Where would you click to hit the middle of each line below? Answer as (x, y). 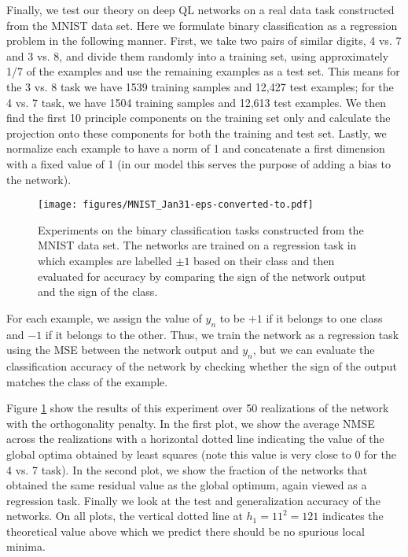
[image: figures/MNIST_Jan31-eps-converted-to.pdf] (176, 205)
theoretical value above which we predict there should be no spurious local (186, 531)
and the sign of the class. (98, 291)
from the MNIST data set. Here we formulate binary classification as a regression (202, 25)
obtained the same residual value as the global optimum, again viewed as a (187, 485)
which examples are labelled (105, 260)
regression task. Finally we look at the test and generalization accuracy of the (193, 500)
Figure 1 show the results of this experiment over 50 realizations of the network (198, 408)
